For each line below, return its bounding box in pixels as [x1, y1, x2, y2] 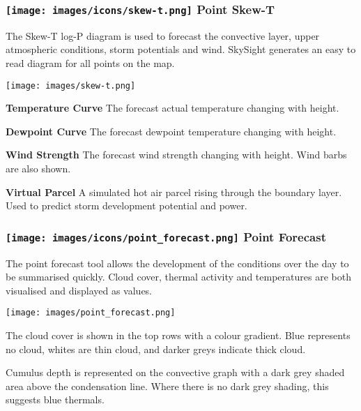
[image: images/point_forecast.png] [6, 308, 176, 318]
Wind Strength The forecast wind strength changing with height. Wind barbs [6, 147, 347, 162]
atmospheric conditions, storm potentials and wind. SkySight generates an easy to [6, 42, 356, 57]
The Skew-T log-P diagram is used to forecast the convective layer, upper [6, 28, 320, 43]
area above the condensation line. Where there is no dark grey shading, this [6, 378, 329, 393]
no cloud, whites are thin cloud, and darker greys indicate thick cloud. [6, 341, 306, 356]
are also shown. [6, 161, 71, 175]
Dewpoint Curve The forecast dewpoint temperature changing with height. [6, 124, 337, 138]
